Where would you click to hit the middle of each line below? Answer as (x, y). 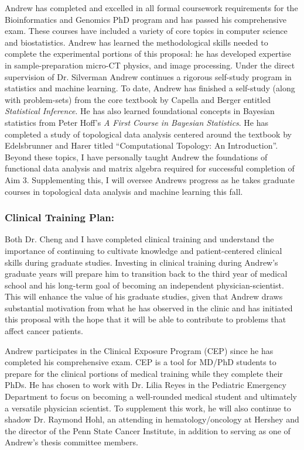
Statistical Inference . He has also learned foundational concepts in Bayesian (140, 111)
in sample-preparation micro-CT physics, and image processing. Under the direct (150, 65)
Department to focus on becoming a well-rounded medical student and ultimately (151, 396)
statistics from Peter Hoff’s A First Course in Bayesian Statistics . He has (137, 122)
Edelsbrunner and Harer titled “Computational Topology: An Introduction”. (141, 145)
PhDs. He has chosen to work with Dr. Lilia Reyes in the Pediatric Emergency (146, 385)
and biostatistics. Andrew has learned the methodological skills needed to (136, 42)
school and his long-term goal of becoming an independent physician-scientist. (144, 285)
